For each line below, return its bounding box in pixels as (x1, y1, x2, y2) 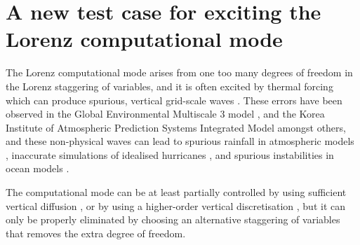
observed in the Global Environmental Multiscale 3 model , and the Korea (6, 106, 325, 121)
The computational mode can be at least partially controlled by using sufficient (6, 185, 347, 199)
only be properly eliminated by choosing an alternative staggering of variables (6, 212, 340, 227)
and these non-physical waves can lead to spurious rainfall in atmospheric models (6, 134, 354, 148)
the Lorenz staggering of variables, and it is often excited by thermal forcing (6, 78, 333, 93)
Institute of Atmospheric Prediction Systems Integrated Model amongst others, (6, 120, 346, 134)
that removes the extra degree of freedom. (6, 225, 186, 240)
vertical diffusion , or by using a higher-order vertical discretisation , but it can (6, 198, 346, 213)
